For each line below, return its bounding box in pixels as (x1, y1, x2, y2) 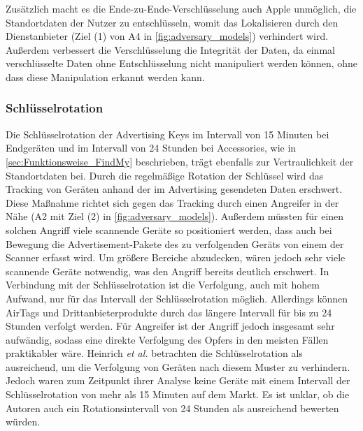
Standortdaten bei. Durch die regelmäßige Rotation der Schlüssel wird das (6, 168, 324, 182)
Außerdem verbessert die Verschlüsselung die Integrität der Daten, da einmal (6, 42, 335, 57)
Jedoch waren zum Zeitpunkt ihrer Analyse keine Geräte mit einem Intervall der (6, 373, 350, 388)
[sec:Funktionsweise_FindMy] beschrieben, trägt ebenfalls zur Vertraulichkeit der (6, 154, 354, 168)
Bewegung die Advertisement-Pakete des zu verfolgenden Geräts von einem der (6, 236, 344, 251)
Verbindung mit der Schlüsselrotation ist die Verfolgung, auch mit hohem (6, 277, 320, 292)
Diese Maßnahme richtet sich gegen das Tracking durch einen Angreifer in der (6, 195, 339, 210)
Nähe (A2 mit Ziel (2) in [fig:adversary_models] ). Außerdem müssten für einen (6, 209, 344, 224)
